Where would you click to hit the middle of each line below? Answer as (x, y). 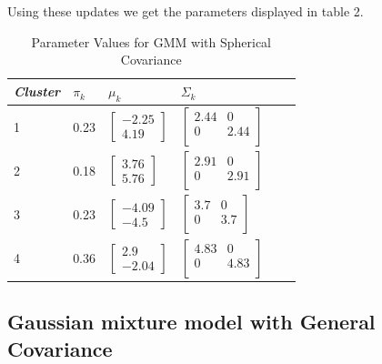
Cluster (37, 91)
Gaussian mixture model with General (191, 322)
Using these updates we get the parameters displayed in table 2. (186, 11)
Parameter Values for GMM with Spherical (151, 41)
